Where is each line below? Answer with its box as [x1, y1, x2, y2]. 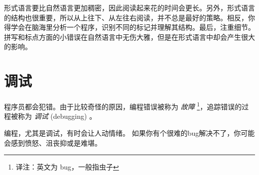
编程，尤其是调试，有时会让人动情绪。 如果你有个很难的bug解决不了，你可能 [4, 127, 255, 138]
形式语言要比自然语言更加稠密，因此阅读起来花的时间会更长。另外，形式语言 [4, 2, 255, 12]
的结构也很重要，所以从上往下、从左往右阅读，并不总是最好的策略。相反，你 [4, 12, 255, 22]
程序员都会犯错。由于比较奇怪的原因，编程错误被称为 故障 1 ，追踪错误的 [4, 100, 242, 111]
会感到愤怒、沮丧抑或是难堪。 [4, 137, 102, 148]
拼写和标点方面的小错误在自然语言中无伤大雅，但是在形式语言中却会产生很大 [4, 31, 255, 42]
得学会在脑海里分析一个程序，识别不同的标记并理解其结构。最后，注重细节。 [4, 22, 255, 32]
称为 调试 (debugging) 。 [17, 111, 97, 121]
